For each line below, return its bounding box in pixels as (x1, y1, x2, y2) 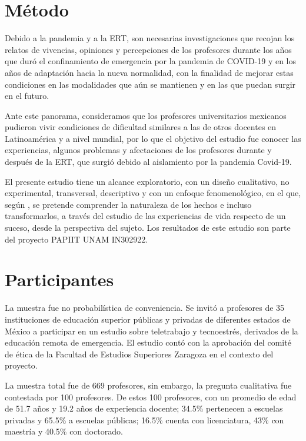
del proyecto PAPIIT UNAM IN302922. (5, 233, 148, 245)
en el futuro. (5, 89, 49, 102)
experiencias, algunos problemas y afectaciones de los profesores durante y (5, 144, 272, 156)
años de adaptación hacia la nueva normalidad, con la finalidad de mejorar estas (5, 66, 294, 78)
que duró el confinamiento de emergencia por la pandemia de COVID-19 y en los (5, 55, 297, 67)
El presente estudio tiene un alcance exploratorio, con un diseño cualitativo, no (5, 175, 290, 187)
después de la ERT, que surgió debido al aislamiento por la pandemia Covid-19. (5, 155, 292, 168)
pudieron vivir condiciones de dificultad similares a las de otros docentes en (5, 121, 277, 133)
